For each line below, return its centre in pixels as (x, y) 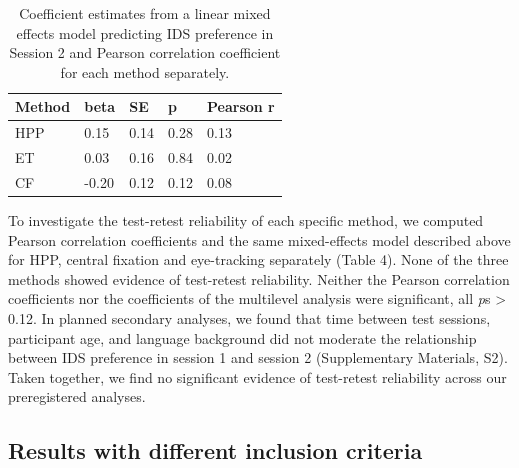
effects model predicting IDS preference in (145, 32)
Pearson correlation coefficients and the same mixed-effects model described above (259, 239)
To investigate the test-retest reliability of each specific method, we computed (246, 220)
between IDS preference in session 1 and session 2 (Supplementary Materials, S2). (258, 357)
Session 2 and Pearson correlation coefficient (145, 52)
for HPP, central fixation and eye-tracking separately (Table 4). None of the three (258, 259)
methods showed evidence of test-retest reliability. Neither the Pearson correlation (259, 278)
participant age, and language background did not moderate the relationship (242, 337)
